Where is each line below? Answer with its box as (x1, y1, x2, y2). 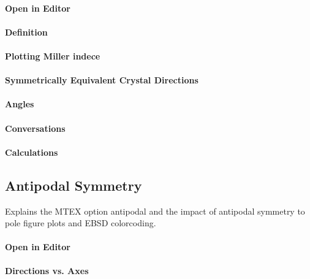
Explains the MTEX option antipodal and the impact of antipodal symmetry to (5, 204, 305, 217)
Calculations (5, 145, 58, 158)
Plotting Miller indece (5, 49, 100, 62)
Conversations (5, 121, 66, 134)
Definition (5, 25, 48, 38)
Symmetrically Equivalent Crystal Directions (5, 74, 198, 86)
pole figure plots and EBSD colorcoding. (5, 216, 156, 229)
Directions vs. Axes (5, 264, 89, 277)
